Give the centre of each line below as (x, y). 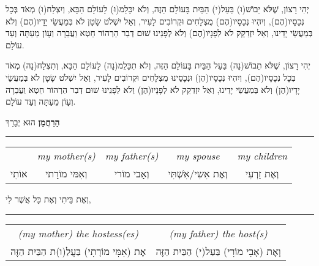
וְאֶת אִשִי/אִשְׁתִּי (198, 174)
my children (262, 156)
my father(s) (132, 156)
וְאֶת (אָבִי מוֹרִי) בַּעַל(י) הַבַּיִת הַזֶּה (218, 251)
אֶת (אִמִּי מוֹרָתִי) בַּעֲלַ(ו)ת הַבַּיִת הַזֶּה (78, 251)
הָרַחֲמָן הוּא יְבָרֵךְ (33, 121)
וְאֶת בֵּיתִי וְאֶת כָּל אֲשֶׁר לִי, (48, 199)
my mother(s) (66, 156)
